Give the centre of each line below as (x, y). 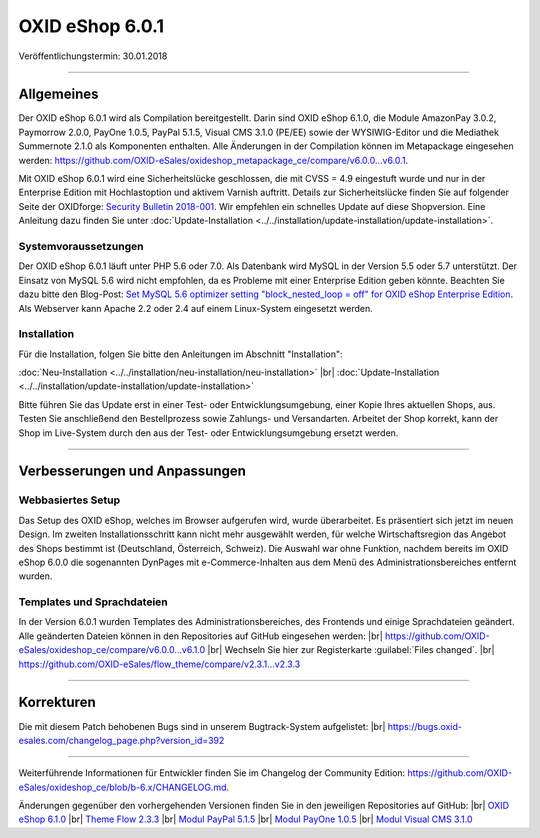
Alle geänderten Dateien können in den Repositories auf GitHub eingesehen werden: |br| (201, 636)
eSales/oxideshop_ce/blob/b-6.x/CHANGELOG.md (122, 787)
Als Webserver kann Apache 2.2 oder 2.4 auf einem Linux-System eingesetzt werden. (196, 308)
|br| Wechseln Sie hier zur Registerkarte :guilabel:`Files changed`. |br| (351, 650)
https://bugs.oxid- (424, 726)
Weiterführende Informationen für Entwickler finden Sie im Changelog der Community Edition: (212, 773)
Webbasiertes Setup (69, 500)
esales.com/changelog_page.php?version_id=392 (121, 740)
